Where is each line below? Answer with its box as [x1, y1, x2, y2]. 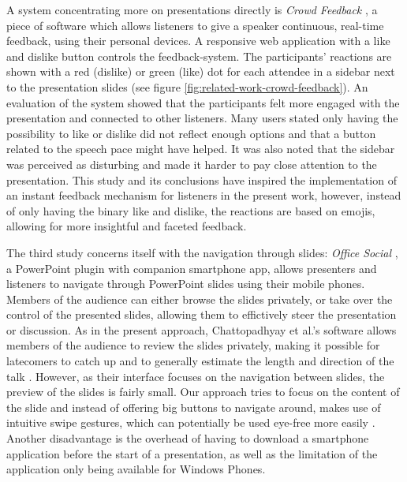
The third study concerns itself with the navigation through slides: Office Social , [6, 244, 398, 260]
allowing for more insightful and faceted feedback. [6, 218, 247, 234]
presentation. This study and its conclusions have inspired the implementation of [6, 171, 397, 188]
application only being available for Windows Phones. [6, 461, 266, 477]
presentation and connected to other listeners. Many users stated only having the [6, 110, 398, 126]
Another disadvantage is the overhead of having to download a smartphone [6, 430, 369, 447]
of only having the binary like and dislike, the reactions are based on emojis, [6, 202, 375, 219]
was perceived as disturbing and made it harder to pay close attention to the [6, 155, 377, 172]
